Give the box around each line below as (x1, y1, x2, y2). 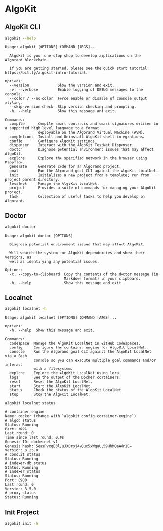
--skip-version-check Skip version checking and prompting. (9, 104, 137, 109)
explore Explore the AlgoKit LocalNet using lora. (9, 371, 121, 376)
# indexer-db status (5, 461, 47, 466)
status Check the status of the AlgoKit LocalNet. (9, 388, 123, 393)
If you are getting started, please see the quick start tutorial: (9, 66, 150, 71)
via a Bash (5, 354, 27, 359)
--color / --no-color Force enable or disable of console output (9, 96, 147, 101)
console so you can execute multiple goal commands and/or (33, 358, 156, 363)
